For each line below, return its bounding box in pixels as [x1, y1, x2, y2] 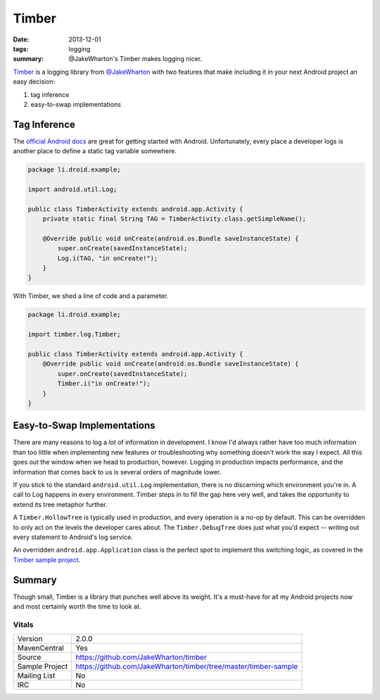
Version [17, 634, 43, 644]
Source [17, 652, 42, 662]
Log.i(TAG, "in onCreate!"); [57, 254, 158, 262]
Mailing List [17, 671, 56, 681]
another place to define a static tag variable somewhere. [13, 147, 177, 155]
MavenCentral [17, 643, 64, 653]
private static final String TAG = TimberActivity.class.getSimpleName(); [42, 215, 306, 223]
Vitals [13, 619, 34, 629]
